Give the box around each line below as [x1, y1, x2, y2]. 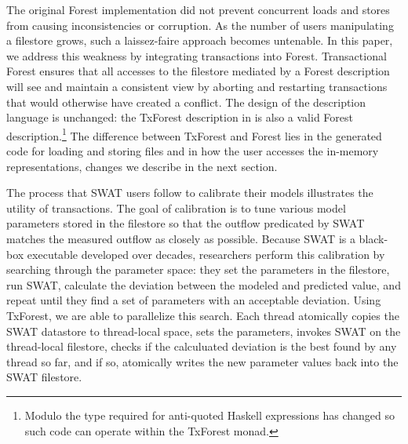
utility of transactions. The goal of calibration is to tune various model [6, 199, 346, 216]
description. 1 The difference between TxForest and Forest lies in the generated [6, 125, 382, 144]
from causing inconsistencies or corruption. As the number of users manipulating [6, 16, 394, 33]
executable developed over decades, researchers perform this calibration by [27, 246, 385, 262]
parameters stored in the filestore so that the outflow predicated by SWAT [6, 215, 365, 231]
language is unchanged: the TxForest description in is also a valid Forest [6, 109, 353, 126]
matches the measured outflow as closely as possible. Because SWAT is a [6, 230, 355, 246]
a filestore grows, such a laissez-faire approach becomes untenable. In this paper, [6, 32, 393, 49]
